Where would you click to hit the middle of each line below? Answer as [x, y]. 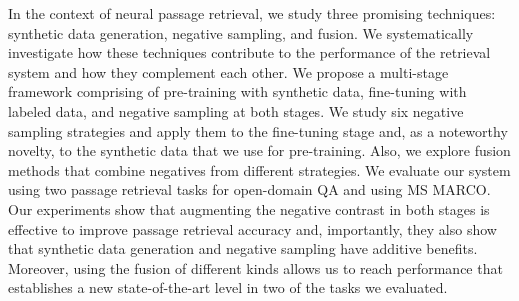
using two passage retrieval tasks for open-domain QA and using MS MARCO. [249, 189]
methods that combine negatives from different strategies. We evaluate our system [259, 169]
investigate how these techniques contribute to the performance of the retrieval [249, 52]
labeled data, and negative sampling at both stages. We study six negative [236, 110]
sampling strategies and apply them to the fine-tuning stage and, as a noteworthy [258, 130]
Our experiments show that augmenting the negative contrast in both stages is [249, 208]
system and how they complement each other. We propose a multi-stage [228, 71]
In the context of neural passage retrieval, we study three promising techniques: [252, 13]
